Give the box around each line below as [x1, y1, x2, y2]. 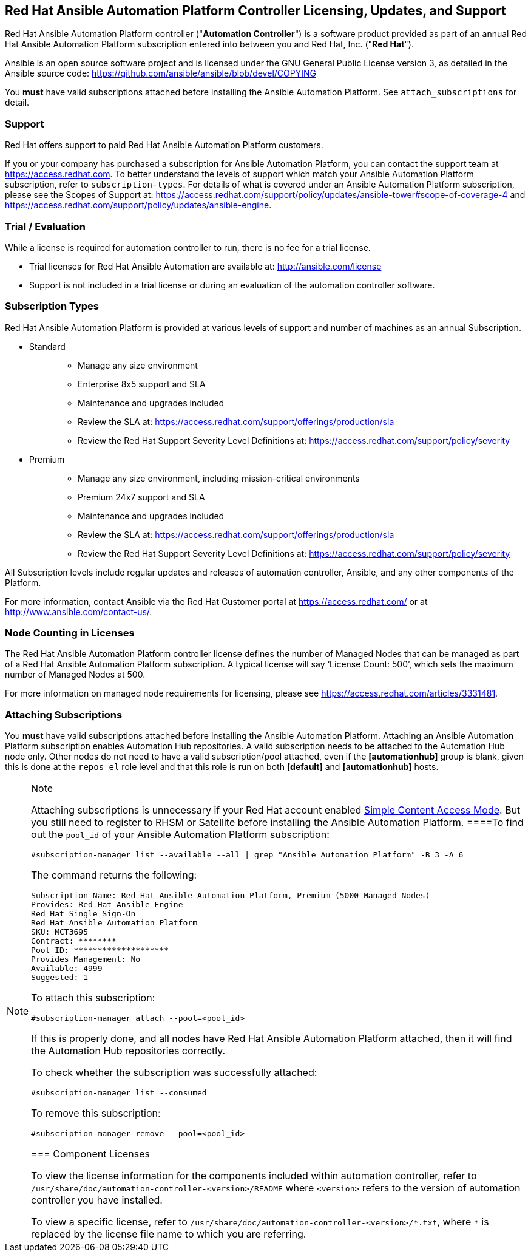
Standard [29, 341, 66, 352]
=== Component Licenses [31, 1148, 151, 1160]
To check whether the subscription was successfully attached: [31, 1066, 317, 1079]
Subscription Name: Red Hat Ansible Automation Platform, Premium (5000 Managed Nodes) [31, 891, 430, 901]
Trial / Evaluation [5, 220, 86, 233]
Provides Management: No [31, 955, 141, 964]
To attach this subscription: [31, 992, 155, 1004]
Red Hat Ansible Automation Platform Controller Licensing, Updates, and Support [5, 3, 506, 18]
